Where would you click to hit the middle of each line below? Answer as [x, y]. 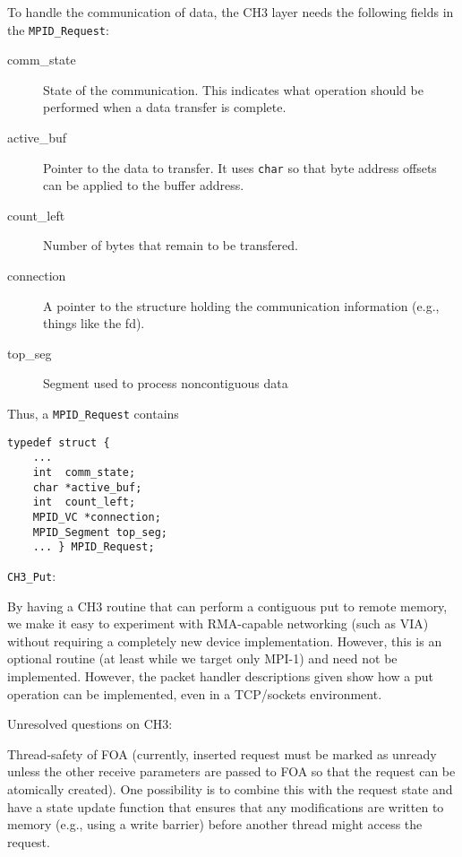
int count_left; [84, 502]
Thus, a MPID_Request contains [93, 414]
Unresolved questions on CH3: [90, 724]
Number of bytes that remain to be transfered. [171, 245]
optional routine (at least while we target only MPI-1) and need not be [202, 658]
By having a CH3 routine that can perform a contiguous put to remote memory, [227, 606]
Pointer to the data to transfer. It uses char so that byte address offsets [240, 167]
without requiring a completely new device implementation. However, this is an [225, 641]
